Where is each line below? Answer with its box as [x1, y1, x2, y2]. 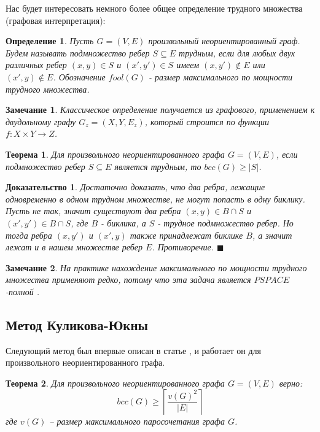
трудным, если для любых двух [179, 46, 295, 59]
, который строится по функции [144, 115, 269, 128]
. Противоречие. [152, 241, 214, 253]
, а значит [252, 228, 292, 241]
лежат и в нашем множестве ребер [6, 241, 143, 253]
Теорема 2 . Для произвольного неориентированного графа [6, 376, 225, 389]
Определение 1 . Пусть [6, 34, 94, 47]
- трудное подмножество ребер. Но [157, 216, 294, 229]
